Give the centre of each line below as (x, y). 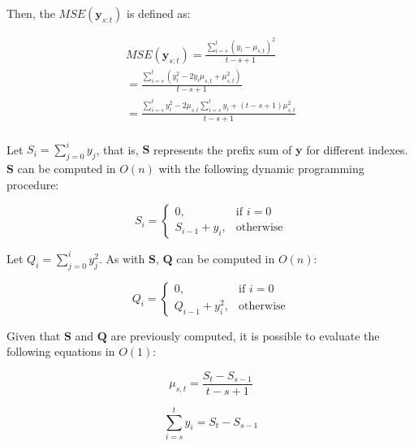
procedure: (33, 184)
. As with (122, 258)
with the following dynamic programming (261, 169)
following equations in (61, 351)
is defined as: (159, 13)
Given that (34, 335)
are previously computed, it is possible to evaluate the (245, 335)
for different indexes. (357, 149)
